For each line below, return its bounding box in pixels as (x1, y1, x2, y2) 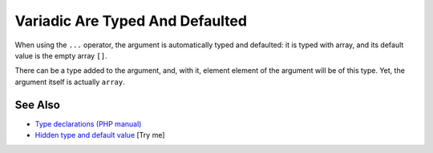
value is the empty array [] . (14, 50, 107, 60)
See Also (14, 98, 60, 111)
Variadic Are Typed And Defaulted (14, 12, 248, 30)
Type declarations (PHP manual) (34, 119, 142, 128)
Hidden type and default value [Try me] (34, 131, 165, 140)
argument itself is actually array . (14, 77, 126, 87)
